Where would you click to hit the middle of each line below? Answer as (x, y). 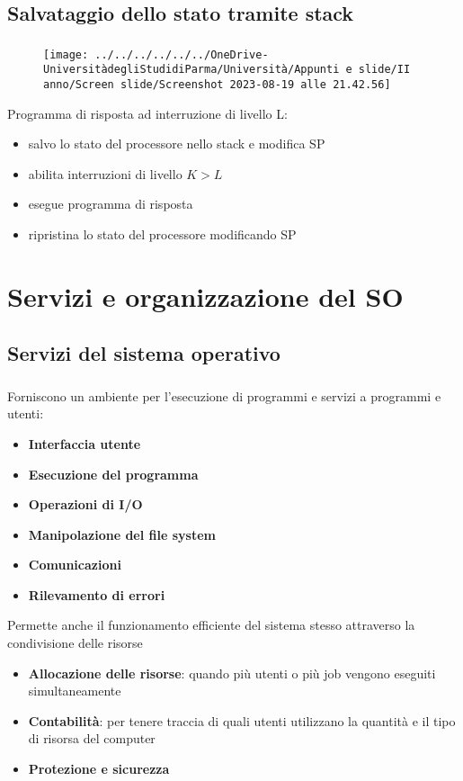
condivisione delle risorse (75, 643)
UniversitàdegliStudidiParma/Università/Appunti (191, 70)
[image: (66, 54)
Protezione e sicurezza (99, 769)
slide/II (384, 70)
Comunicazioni (75, 565)
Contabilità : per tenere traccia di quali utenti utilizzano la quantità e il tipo (242, 720)
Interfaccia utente (85, 443)
